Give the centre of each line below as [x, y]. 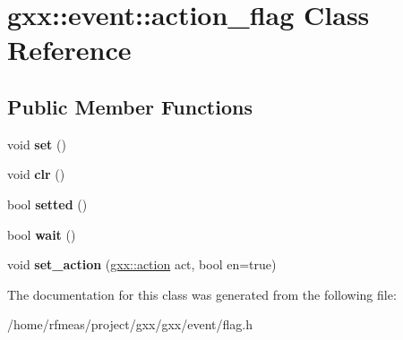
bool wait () [42, 234]
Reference [69, 50]
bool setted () [47, 204]
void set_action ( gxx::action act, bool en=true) [142, 264]
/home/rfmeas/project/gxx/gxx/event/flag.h [130, 324]
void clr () [36, 174]
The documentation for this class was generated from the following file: [202, 294]
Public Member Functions [130, 106]
